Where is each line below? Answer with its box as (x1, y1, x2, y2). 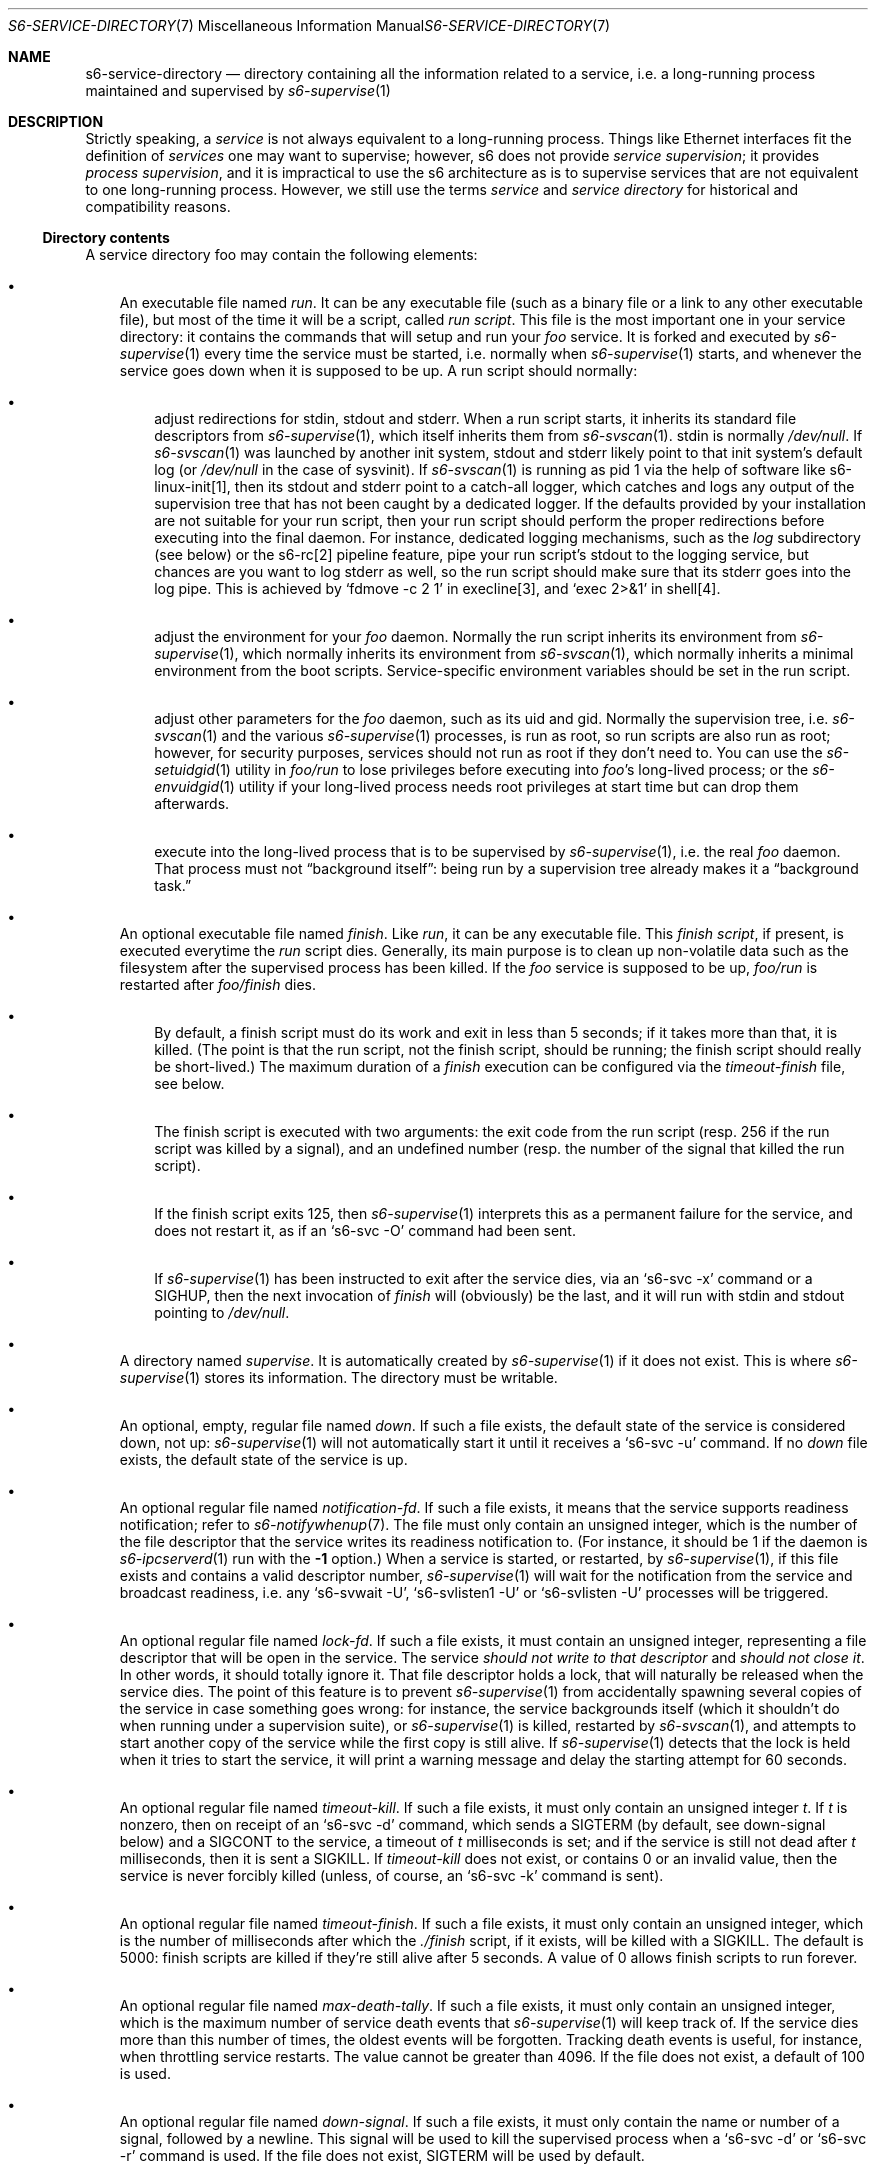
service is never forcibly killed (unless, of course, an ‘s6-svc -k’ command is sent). (119, 1867, 664, 1884)
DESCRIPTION (8, 113, 104, 130)
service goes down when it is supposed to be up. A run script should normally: (119, 362, 638, 379)
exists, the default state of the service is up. (119, 1451, 408, 1468)
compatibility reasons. (85, 198, 231, 215)
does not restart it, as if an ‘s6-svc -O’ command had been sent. (154, 1222, 576, 1239)
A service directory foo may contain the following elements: (85, 246, 478, 263)
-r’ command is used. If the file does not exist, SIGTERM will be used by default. (119, 2147, 645, 2164)
